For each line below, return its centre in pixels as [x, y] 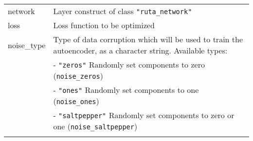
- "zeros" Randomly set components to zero [129, 64]
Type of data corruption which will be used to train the [148, 39]
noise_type [27, 45]
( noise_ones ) [76, 101]
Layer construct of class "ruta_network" [123, 11]
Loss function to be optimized [104, 25]
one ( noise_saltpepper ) [95, 126]
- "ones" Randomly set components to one [126, 90]
